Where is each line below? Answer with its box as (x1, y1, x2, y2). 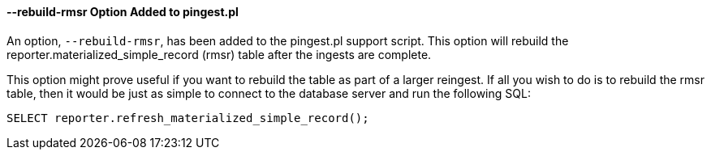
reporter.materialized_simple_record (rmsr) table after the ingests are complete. (6, 47, 432, 61)
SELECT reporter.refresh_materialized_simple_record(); (6, 111, 369, 124)
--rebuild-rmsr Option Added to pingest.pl (6, 5, 239, 19)
